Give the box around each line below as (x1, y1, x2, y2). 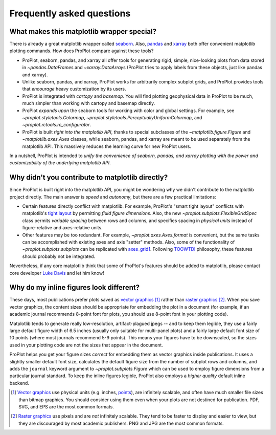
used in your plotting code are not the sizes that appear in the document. (9, 342, 163, 348)
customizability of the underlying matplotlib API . (9, 160, 111, 166)
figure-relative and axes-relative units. (22, 225, 103, 231)
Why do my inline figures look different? (9, 283, 140, 292)
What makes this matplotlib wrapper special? (9, 27, 157, 36)
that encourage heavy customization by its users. (22, 86, 126, 92)
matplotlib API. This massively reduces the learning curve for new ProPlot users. (22, 143, 192, 149)
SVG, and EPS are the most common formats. (18, 403, 114, 409)
